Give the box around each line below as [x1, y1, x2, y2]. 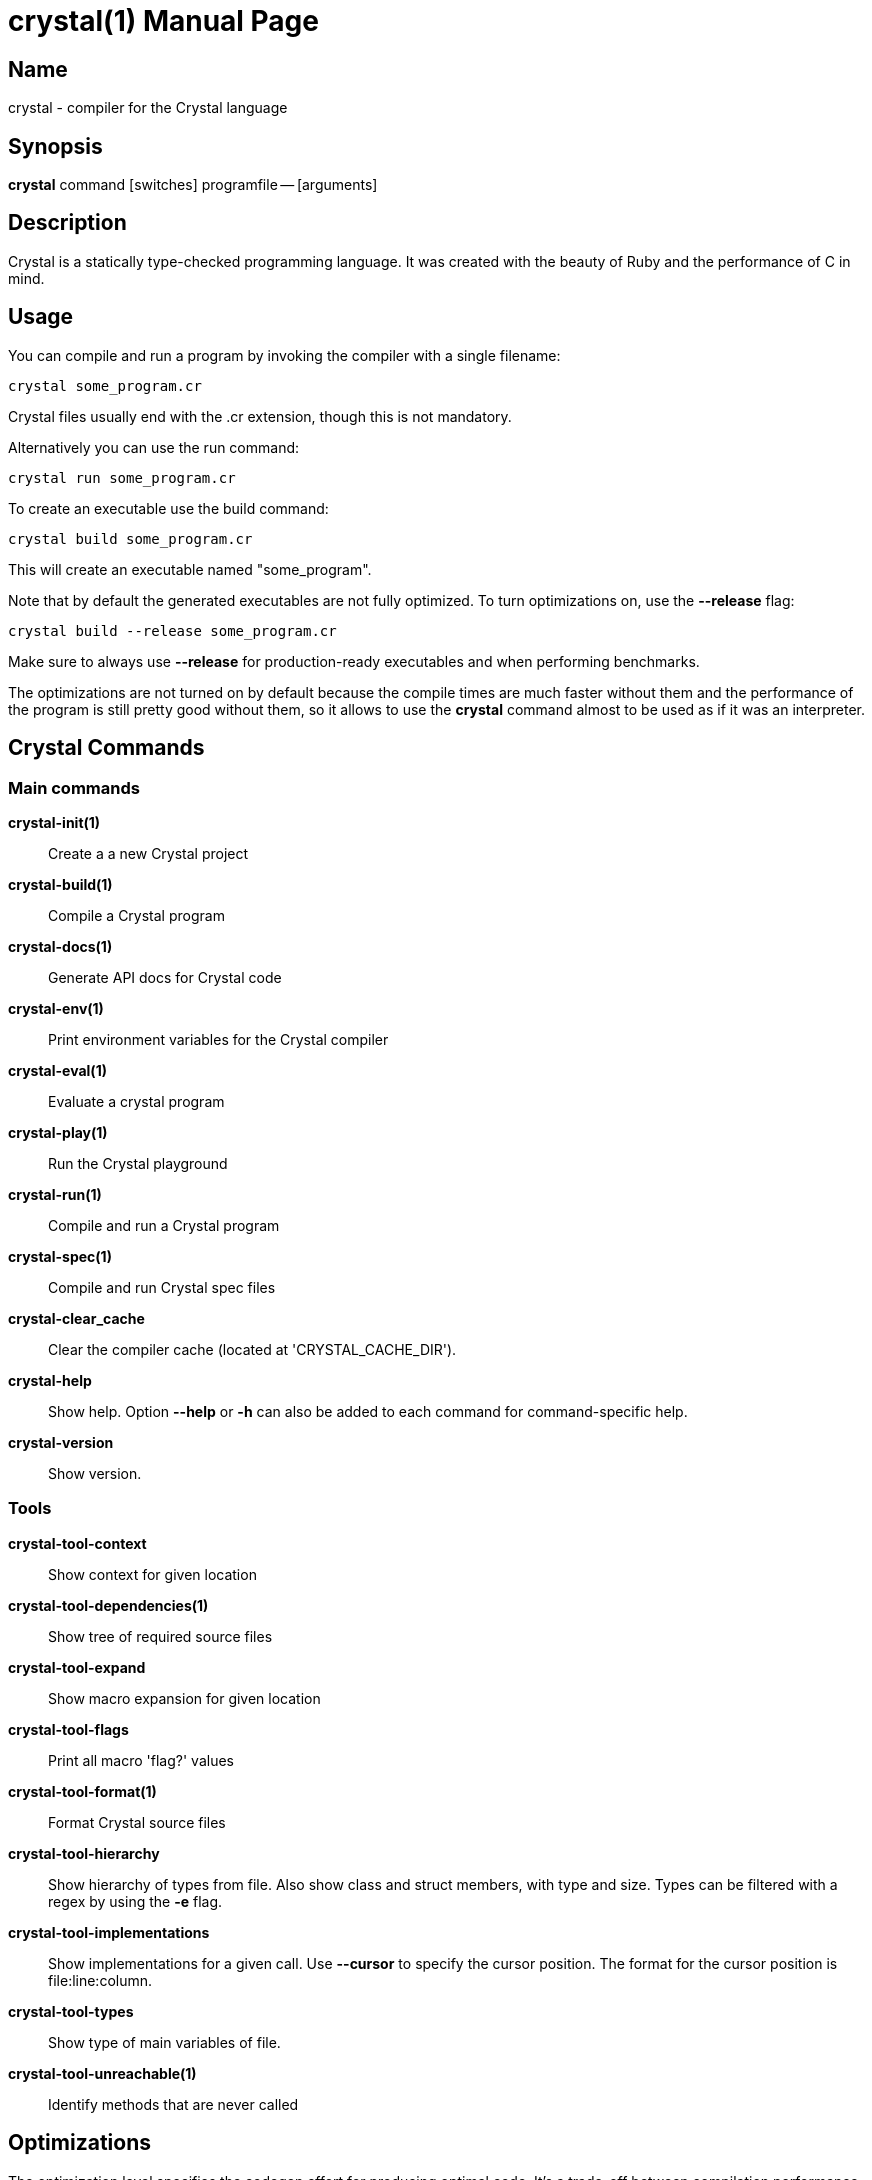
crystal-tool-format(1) [8, 1782, 157, 1800]
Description [8, 210, 127, 236]
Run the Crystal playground [48, 1154, 228, 1172]
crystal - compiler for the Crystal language [8, 99, 288, 117]
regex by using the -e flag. [48, 1892, 223, 1910]
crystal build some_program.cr [8, 530, 253, 547]
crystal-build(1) [8, 875, 113, 893]
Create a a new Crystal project [48, 844, 249, 862]
